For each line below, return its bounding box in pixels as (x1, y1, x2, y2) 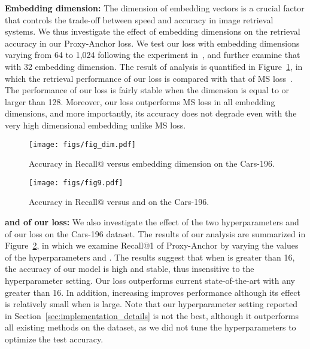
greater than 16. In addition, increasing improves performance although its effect (5, 286, 300, 298)
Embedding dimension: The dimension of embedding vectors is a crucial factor (5, 2, 305, 14)
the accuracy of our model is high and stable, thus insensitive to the (5, 262, 254, 275)
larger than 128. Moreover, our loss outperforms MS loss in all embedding (5, 95, 275, 108)
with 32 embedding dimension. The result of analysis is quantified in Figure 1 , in (5, 60, 303, 72)
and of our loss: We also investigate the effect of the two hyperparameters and (5, 216, 299, 228)
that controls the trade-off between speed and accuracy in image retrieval (5, 13, 273, 26)
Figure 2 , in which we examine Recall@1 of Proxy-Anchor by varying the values (5, 239, 299, 252)
